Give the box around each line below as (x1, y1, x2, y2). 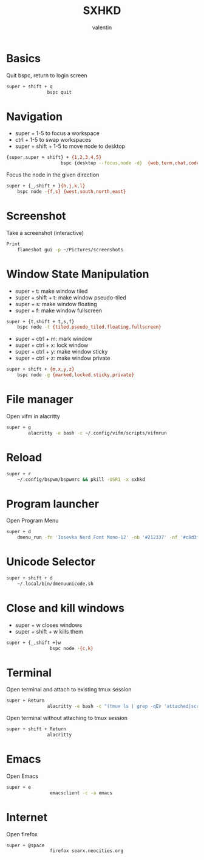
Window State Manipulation (6, 267, 149, 281)
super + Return (6, 697, 45, 704)
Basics (6, 51, 41, 65)
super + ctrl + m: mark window (15, 335, 92, 343)
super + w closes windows (15, 621, 83, 629)
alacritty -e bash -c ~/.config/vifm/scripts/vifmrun (28, 430, 167, 436)
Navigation (6, 110, 63, 124)
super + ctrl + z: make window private (15, 354, 110, 362)
